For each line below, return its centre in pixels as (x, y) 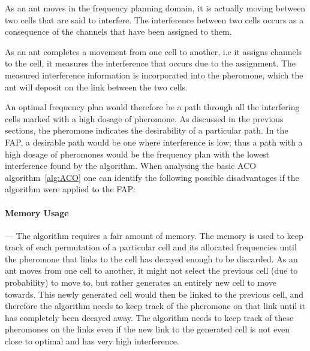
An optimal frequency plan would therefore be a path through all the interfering (152, 107)
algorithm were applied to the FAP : (70, 189)
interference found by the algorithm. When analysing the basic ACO (131, 166)
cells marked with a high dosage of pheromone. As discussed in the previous (144, 118)
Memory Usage (37, 212)
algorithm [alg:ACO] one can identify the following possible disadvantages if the (152, 177)
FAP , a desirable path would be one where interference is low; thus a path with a (154, 142)
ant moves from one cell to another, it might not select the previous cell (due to (151, 270)
